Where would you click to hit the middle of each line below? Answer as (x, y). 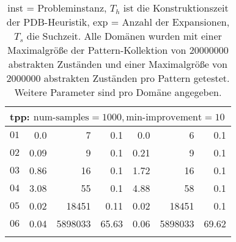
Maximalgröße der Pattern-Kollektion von (97, 50)
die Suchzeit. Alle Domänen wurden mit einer (124, 36)
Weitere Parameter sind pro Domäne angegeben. (118, 92)
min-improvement (164, 117)
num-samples (61, 117)
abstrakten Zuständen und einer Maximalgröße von (118, 64)
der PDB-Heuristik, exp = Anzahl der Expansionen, (118, 22)
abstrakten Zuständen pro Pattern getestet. (137, 78)
